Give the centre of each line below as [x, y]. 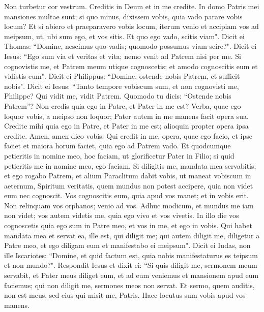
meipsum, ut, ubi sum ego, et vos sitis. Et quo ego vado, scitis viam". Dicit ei [124, 36]
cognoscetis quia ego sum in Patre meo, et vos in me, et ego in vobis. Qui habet [128, 225]
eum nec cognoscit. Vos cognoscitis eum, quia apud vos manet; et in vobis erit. [126, 195]
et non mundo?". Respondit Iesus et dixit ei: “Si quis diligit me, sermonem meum [131, 265]
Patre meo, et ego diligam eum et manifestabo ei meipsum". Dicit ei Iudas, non [127, 245]
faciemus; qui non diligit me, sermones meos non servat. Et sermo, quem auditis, [129, 285]
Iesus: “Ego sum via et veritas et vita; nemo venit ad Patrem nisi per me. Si [123, 56]
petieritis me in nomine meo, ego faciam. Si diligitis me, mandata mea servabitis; [130, 165]
